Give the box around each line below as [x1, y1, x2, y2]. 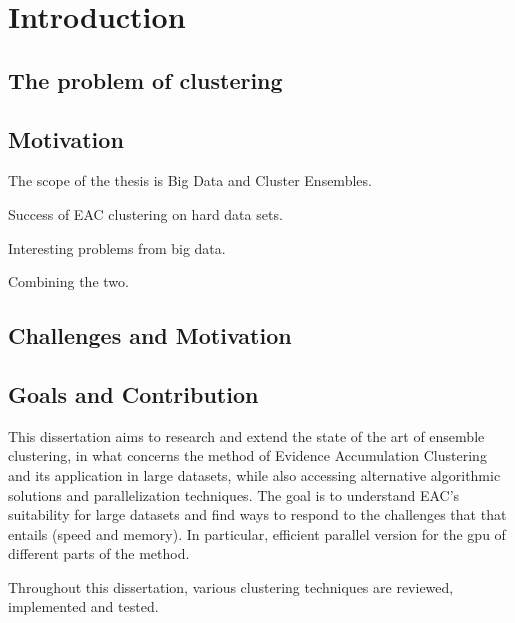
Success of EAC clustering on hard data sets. [8, 203, 283, 224]
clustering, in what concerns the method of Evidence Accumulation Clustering [8, 445, 487, 466]
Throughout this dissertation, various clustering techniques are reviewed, [8, 576, 454, 597]
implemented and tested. [8, 596, 159, 617]
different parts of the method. [8, 543, 190, 564]
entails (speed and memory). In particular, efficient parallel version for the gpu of [8, 523, 506, 544]
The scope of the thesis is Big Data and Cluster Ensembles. [8, 170, 372, 191]
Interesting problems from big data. [8, 237, 226, 258]
